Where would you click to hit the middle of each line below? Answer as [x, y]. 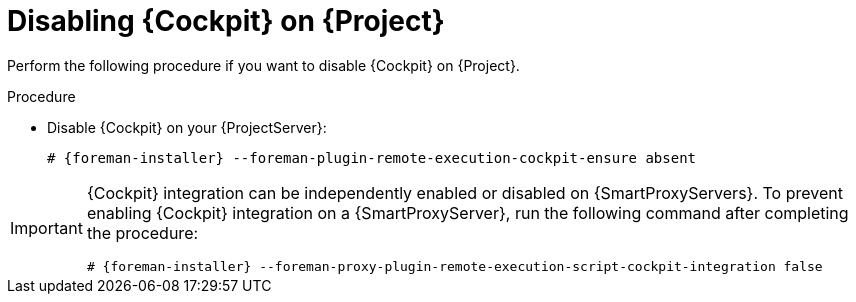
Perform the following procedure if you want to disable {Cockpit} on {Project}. [263, 65]
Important [46, 228]
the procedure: [142, 232]
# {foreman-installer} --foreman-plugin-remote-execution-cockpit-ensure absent [372, 157]
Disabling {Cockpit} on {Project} [226, 21]
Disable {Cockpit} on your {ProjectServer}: [187, 127]
